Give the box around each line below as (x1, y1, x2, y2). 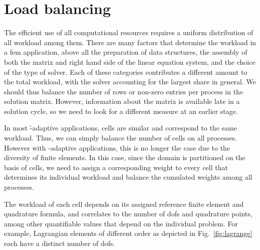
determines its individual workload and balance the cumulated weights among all (4, 172, 252, 182)
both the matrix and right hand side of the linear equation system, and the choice (4, 56, 255, 67)
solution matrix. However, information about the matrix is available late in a (4, 96, 240, 106)
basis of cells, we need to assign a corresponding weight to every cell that (4, 162, 228, 172)
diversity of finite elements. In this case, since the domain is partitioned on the (4, 152, 245, 163)
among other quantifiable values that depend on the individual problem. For (4, 218, 238, 228)
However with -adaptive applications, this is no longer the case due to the (4, 142, 230, 153)
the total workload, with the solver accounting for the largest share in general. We (4, 76, 256, 87)
